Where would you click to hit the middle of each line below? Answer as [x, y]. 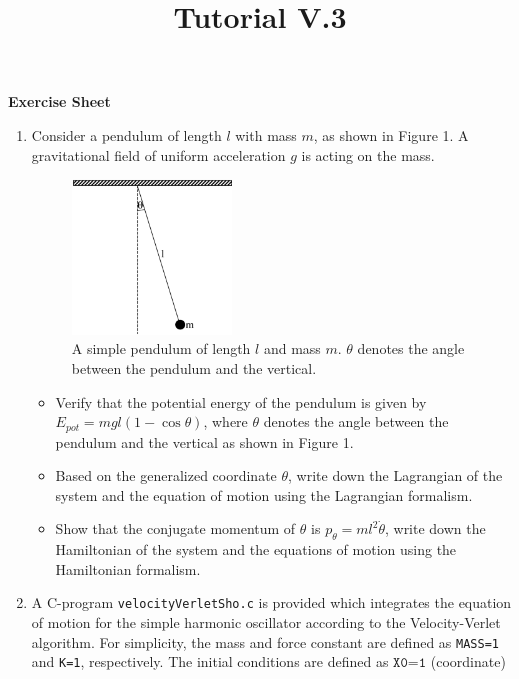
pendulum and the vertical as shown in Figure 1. [204, 441]
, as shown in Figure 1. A [391, 134]
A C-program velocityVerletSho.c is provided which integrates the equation [271, 602]
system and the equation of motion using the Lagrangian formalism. [264, 494]
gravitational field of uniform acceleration [158, 154]
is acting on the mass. [368, 154]
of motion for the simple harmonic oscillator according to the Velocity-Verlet [266, 622]
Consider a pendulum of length [126, 134]
